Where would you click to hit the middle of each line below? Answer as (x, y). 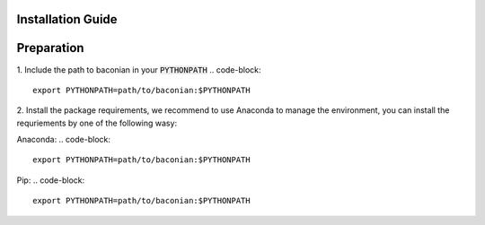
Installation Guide (67, 19)
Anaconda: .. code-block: (64, 140)
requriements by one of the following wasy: (97, 123)
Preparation (50, 48)
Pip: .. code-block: (51, 180)
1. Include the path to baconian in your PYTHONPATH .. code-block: (139, 69)
